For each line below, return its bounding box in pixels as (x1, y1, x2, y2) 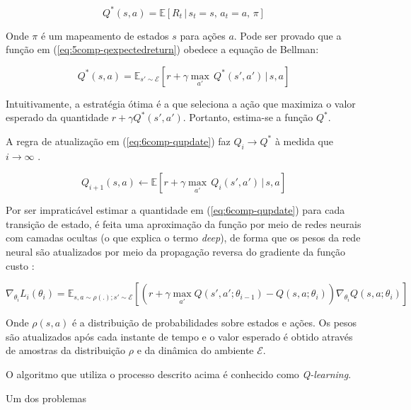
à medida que (274, 133, 333, 148)
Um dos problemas (6, 390, 87, 405)
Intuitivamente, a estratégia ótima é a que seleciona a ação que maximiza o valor (6, 96, 356, 110)
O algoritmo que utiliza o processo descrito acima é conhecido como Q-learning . (6, 367, 352, 382)
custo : (6, 258, 35, 273)
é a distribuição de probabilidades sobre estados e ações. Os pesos (71, 315, 357, 330)
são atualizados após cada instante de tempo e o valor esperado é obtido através (6, 329, 353, 343)
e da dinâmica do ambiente (137, 343, 254, 358)
